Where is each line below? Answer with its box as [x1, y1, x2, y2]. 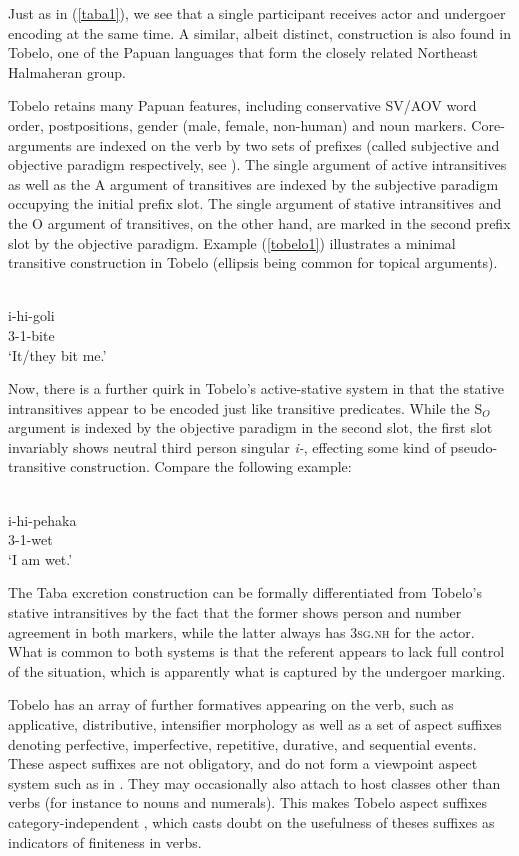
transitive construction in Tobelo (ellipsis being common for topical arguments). [8, 252, 498, 273]
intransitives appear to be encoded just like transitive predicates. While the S [8, 397, 483, 418]
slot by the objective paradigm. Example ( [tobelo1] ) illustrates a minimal [8, 232, 456, 253]
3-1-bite [8, 324, 55, 345]
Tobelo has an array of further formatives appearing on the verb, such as [8, 694, 454, 715]
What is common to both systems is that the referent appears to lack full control [8, 641, 505, 662]
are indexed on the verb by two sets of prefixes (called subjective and [76, 134, 500, 155]
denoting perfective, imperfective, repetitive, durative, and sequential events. [8, 733, 477, 754]
